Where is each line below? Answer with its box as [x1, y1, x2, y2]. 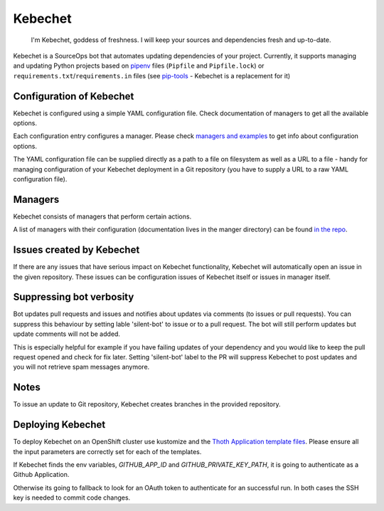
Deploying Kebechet [13, 418, 106, 431]
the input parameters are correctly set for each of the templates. [13, 447, 202, 455]
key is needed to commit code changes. [13, 493, 131, 502]
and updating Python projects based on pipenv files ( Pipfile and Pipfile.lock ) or [13, 61, 265, 70]
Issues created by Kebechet [13, 244, 140, 256]
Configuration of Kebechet [13, 90, 134, 102]
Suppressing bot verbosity [13, 291, 134, 303]
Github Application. [13, 470, 70, 479]
